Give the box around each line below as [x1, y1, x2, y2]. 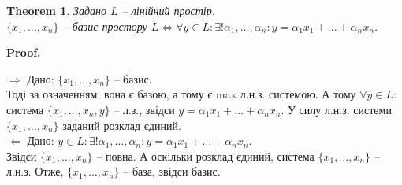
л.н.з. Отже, [6, 163, 64, 179]
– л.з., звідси [114, 101, 175, 117]
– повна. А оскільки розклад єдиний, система [96, 147, 315, 164]
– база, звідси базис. [123, 163, 221, 179]
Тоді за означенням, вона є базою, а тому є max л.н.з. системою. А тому [6, 86, 356, 102]
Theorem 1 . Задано [6, 2, 106, 18]
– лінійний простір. [121, 2, 215, 18]
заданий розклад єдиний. [62, 117, 181, 133]
